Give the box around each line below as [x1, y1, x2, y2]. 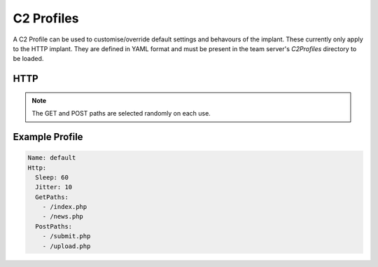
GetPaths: [35, 193, 69, 201]
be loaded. [13, 55, 44, 63]
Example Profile [13, 130, 83, 143]
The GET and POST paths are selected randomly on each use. [31, 109, 211, 118]
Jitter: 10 [35, 183, 73, 191]
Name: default [27, 154, 76, 162]
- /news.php [42, 212, 84, 221]
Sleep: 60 [35, 173, 69, 182]
